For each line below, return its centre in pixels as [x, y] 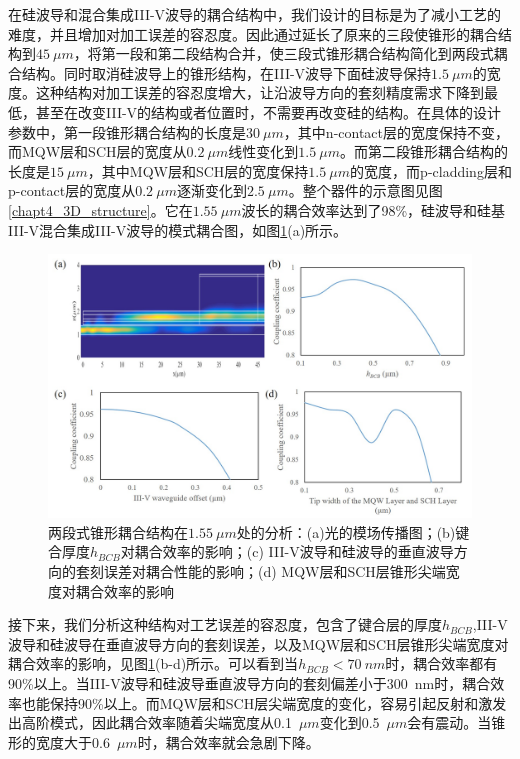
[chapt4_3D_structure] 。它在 [100, 209]
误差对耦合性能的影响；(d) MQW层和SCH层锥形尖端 [274, 571]
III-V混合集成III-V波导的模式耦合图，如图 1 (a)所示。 [178, 229]
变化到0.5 [349, 722]
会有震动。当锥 [456, 722]
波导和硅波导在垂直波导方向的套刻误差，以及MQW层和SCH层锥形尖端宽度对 [258, 643]
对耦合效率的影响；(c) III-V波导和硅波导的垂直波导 [287, 551]
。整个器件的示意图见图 [365, 190]
